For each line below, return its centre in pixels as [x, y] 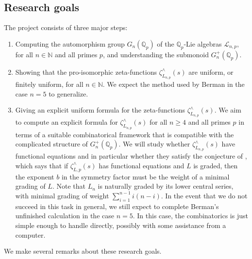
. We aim [228, 110]
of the [166, 43]
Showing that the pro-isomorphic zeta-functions [86, 72]
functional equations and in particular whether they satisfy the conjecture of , [131, 156]
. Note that [69, 186]
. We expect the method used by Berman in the [174, 84]
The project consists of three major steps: [66, 27]
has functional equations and [142, 165]
